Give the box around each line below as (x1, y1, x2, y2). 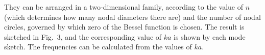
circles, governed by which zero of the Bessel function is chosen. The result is (4, 21, 245, 32)
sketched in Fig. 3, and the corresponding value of (4, 31, 162, 42)
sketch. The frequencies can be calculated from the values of (4, 41, 192, 52)
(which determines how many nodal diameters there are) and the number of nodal (4, 11, 261, 22)
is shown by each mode (174, 31, 246, 42)
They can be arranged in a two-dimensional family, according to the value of (4, 2, 244, 12)
